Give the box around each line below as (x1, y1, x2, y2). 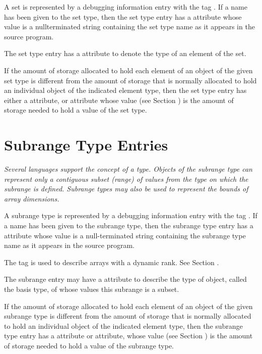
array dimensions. (4, 193, 59, 204)
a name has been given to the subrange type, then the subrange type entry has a (4, 220, 253, 231)
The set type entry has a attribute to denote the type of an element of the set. (4, 48, 246, 59)
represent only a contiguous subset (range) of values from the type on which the (4, 173, 248, 184)
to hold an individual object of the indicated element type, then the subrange (4, 320, 243, 331)
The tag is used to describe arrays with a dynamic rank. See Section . (4, 257, 219, 267)
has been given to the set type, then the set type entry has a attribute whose (4, 11, 242, 22)
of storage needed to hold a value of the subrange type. (4, 340, 174, 350)
